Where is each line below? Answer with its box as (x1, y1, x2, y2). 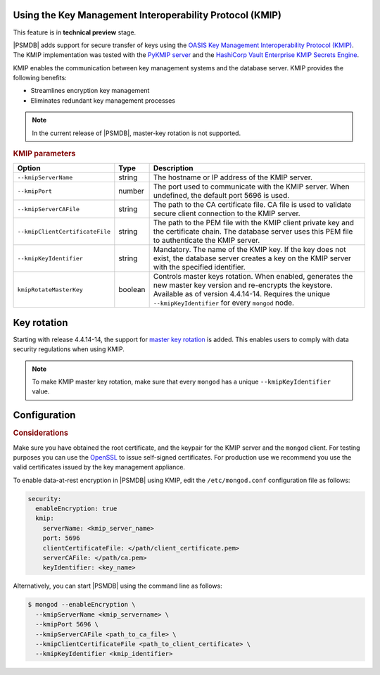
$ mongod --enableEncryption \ (27, 600, 137, 609)
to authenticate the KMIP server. (153, 236, 260, 246)
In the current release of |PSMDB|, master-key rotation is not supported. (32, 129, 241, 137)
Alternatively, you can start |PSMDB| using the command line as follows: (13, 581, 222, 591)
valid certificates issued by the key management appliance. (13, 463, 186, 472)
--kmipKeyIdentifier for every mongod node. (153, 298, 295, 308)
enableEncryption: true (35, 505, 118, 513)
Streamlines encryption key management (30, 87, 150, 95)
